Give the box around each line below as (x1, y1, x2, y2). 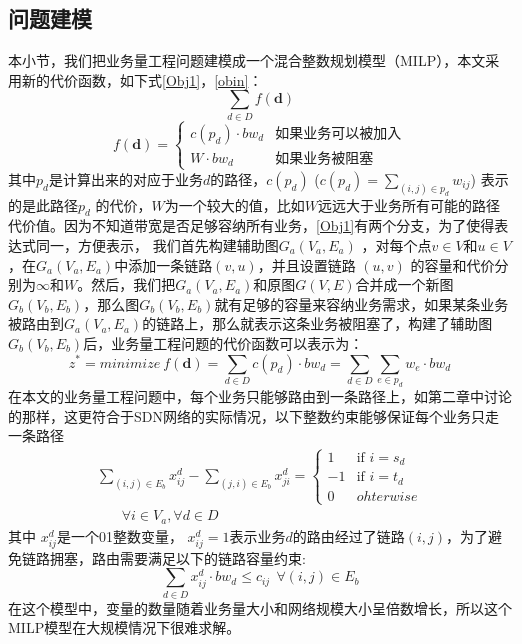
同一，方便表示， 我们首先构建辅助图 (35, 235, 279, 255)
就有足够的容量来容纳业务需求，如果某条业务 (214, 293, 509, 314)
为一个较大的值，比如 (164, 194, 305, 215)
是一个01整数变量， (56, 525, 183, 546)
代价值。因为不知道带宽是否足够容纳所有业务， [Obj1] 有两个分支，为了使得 (8, 215, 495, 236)
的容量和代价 (410, 254, 495, 275)
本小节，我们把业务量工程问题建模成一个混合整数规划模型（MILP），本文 (8, 50, 486, 71)
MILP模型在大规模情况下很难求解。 (8, 617, 241, 638)
